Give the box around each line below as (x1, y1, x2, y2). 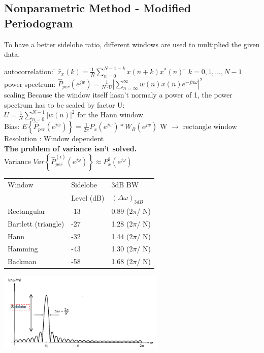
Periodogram (4, 15, 73, 30)
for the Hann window (77, 109, 143, 120)
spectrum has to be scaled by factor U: (4, 99, 125, 110)
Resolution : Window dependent (4, 133, 104, 144)
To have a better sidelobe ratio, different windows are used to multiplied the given (4, 39, 260, 49)
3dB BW (111, 179, 139, 189)
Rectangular (8, 205, 46, 216)
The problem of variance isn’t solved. (4, 143, 137, 153)
